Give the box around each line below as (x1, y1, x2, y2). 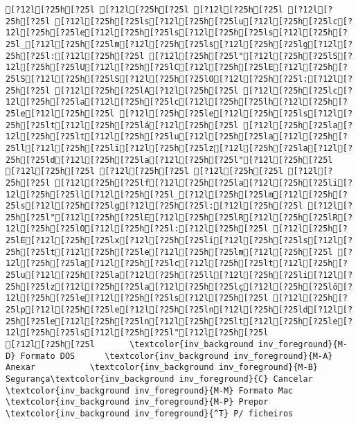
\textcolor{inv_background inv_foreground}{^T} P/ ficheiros (6, 408, 294, 418)
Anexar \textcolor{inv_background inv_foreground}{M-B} (6, 362, 319, 373)
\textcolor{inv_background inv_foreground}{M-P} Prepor (6, 397, 269, 407)
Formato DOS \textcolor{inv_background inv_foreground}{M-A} (20, 351, 333, 361)
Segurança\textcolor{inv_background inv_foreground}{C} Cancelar (6, 374, 313, 384)
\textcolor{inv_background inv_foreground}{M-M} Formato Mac (6, 385, 294, 396)
